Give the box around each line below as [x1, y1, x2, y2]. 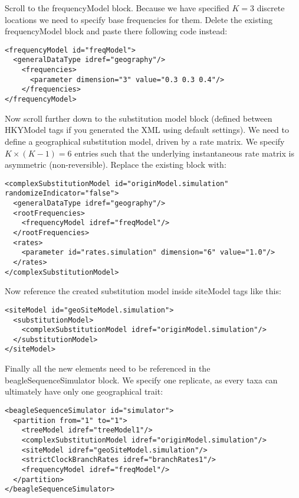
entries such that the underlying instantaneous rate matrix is [74, 147, 294, 159]
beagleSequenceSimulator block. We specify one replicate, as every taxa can [5, 373, 278, 386]
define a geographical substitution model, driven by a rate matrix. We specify [5, 135, 285, 147]
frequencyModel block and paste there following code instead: [5, 25, 228, 37]
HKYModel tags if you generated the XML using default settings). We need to [5, 123, 289, 136]
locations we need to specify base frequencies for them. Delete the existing [5, 13, 273, 25]
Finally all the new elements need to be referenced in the [5, 362, 211, 375]
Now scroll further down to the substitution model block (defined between [5, 112, 272, 124]
